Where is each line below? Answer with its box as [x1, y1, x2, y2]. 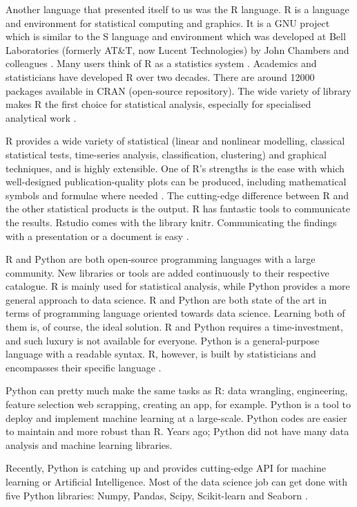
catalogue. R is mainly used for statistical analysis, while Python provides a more [6, 279, 350, 293]
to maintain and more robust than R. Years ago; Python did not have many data [6, 424, 349, 439]
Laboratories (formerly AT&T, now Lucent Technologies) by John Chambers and [6, 42, 349, 57]
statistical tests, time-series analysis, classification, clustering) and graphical [6, 147, 327, 161]
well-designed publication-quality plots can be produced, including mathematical [6, 174, 347, 189]
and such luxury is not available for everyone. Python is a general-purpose [6, 333, 320, 347]
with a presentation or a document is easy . [6, 228, 189, 243]
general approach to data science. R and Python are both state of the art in [6, 292, 327, 306]
